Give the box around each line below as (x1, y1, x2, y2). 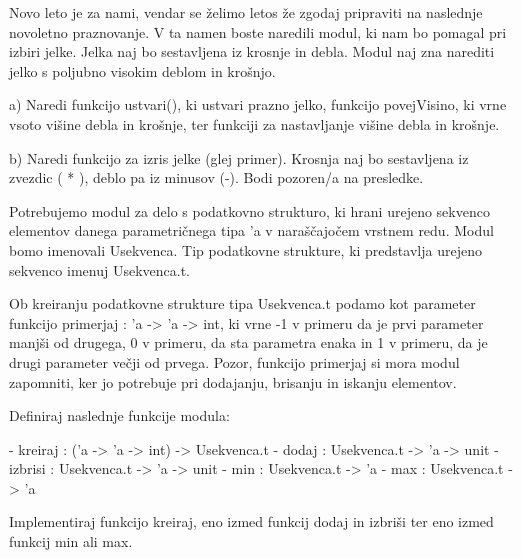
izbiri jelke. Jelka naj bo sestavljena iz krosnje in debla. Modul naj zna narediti (9, 41, 495, 62)
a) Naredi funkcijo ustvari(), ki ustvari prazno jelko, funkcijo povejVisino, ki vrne (9, 94, 507, 115)
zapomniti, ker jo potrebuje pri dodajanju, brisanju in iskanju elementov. (9, 371, 457, 392)
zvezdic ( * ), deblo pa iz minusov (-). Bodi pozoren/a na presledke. (9, 167, 424, 188)
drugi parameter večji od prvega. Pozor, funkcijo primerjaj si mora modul (9, 351, 460, 372)
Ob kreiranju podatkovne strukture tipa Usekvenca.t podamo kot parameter (9, 293, 476, 314)
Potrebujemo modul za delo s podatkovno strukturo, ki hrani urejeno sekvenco (9, 200, 490, 221)
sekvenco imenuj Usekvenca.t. (9, 259, 190, 280)
